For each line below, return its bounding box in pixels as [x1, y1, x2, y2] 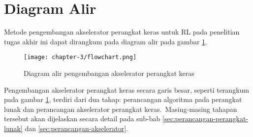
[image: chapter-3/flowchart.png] [24, 54, 137, 61]
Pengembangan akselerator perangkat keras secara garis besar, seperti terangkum [4, 84, 249, 95]
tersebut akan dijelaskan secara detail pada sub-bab [4, 113, 160, 124]
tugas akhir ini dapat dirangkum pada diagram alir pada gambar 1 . [4, 36, 207, 46]
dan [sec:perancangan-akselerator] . [25, 123, 128, 133]
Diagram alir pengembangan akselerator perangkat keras [24, 68, 194, 78]
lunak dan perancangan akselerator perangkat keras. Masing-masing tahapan [4, 103, 237, 114]
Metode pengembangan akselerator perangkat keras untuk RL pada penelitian [4, 27, 240, 37]
